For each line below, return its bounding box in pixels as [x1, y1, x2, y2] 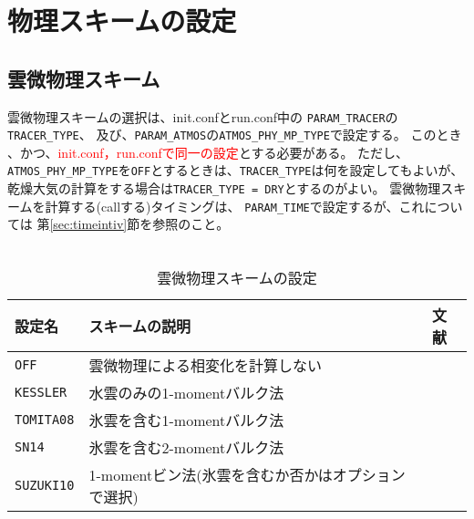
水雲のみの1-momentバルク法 [88, 381, 284, 403]
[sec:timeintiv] [49, 214, 128, 234]
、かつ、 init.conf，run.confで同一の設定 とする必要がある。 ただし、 [7, 142, 409, 161]
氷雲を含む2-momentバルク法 [88, 436, 284, 458]
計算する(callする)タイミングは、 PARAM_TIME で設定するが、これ [45, 196, 425, 215]
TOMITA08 [15, 411, 75, 427]
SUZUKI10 [15, 477, 75, 493]
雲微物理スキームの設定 [157, 266, 317, 288]
